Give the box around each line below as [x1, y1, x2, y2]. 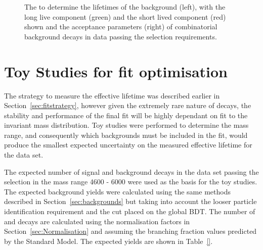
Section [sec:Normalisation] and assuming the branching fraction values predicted [4, 226, 257, 236]
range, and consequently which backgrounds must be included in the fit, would [4, 129, 248, 140]
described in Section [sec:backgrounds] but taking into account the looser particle [4, 196, 257, 207]
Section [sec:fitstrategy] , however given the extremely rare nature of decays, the [4, 100, 251, 111]
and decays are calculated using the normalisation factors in [4, 216, 190, 226]
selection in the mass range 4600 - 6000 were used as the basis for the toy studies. [4, 176, 257, 187]
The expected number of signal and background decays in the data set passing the [4, 166, 259, 177]
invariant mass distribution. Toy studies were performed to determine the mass [4, 120, 249, 130]
